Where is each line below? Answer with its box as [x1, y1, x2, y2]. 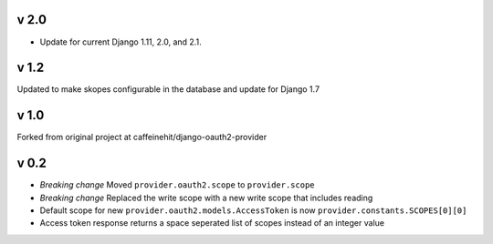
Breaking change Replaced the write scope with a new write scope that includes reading [39, 192, 373, 203]
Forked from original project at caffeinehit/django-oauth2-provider [16, 132, 267, 143]
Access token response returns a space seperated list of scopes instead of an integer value [39, 218, 385, 229]
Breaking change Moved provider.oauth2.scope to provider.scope [39, 179, 315, 190]
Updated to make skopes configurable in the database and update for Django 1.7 [16, 84, 320, 95]
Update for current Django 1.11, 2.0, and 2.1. [39, 36, 202, 47]
